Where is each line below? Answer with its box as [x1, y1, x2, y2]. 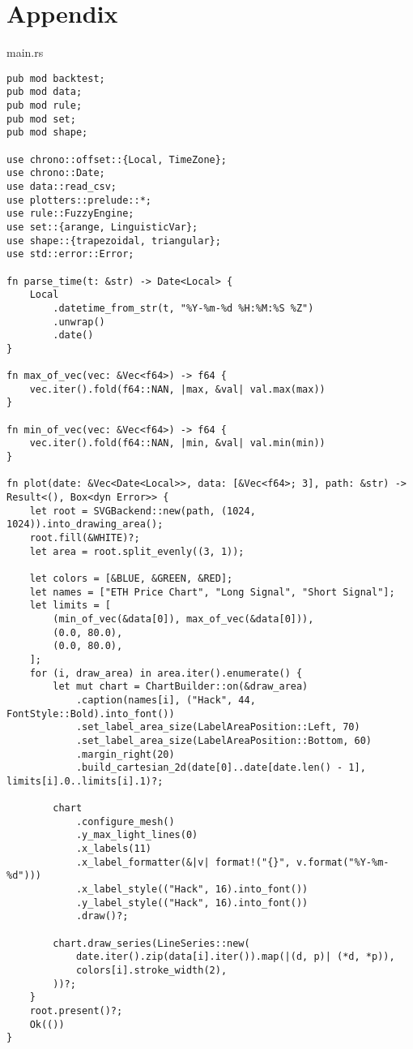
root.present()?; [29, 1005, 123, 1017]
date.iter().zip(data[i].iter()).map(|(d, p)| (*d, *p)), [75, 951, 395, 963]
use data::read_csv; [6, 180, 117, 192]
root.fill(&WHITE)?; [29, 532, 140, 544]
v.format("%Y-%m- [296, 856, 390, 868]
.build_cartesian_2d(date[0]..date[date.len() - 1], [75, 762, 366, 774]
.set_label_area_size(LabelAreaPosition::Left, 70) [75, 721, 360, 733]
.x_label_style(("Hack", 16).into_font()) [75, 883, 309, 896]
